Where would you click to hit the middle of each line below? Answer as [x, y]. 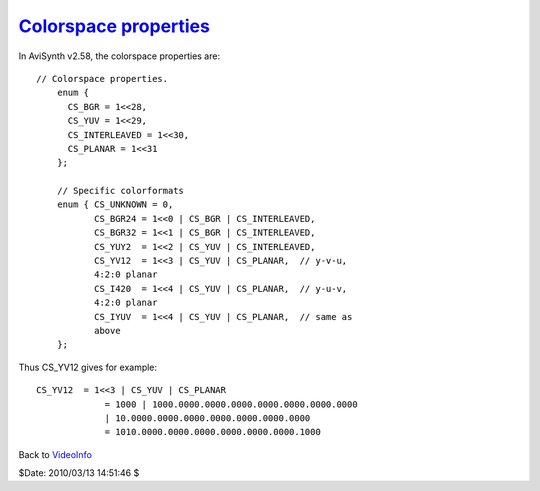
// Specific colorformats [120, 191]
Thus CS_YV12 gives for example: [88, 367]
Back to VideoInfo [55, 454]
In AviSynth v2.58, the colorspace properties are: [119, 56]
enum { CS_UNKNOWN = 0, [115, 204]
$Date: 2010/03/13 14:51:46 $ [79, 473]
